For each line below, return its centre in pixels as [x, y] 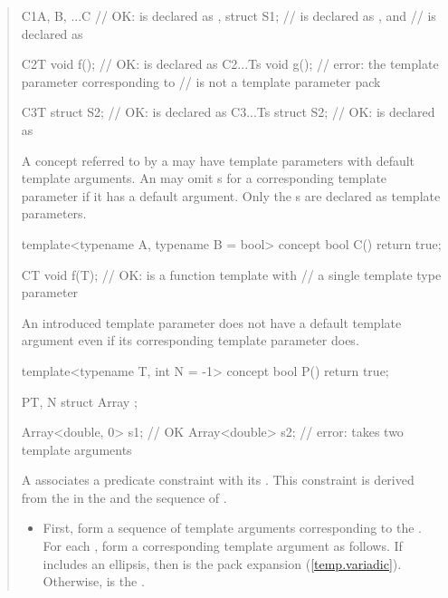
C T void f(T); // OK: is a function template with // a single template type [231, 274]
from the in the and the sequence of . [124, 497]
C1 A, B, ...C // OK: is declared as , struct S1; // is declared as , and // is [229, 15]
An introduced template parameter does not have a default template [211, 322]
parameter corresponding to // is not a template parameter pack [201, 81]
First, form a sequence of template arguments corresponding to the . [232, 528]
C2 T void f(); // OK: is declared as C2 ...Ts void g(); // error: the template [230, 64]
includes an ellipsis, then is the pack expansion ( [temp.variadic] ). [222, 563]
